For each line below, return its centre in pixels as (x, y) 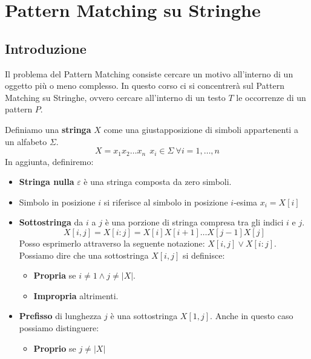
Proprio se (55, 348)
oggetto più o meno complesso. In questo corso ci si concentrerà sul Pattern (145, 86)
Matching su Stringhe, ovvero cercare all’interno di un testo (115, 97)
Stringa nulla (47, 182)
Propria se (55, 275)
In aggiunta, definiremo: (49, 161)
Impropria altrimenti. (76, 295)
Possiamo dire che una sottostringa (84, 255)
